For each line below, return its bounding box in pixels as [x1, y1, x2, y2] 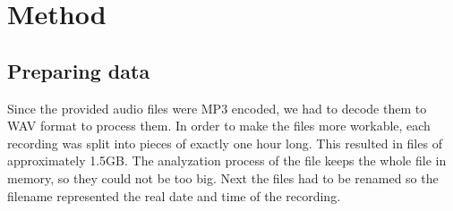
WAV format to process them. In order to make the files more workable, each [7, 116, 431, 135]
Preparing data [7, 56, 150, 84]
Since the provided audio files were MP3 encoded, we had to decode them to [7, 98, 427, 117]
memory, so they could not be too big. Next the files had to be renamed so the [7, 168, 439, 187]
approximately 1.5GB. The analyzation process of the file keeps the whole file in [7, 151, 447, 170]
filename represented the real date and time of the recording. [7, 186, 341, 205]
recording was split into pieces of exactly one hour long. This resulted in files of [7, 133, 442, 152]
